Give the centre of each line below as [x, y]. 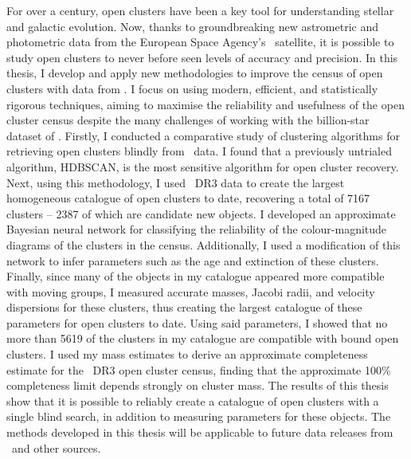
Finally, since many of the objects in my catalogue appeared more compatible [196, 276]
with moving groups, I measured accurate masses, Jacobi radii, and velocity [191, 291]
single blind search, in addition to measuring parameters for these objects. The [199, 416]
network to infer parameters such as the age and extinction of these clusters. [193, 260]
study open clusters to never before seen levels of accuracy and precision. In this [202, 57]
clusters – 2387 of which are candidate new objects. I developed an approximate [201, 213]
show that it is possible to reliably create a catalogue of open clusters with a [193, 400]
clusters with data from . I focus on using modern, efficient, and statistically [192, 88]
